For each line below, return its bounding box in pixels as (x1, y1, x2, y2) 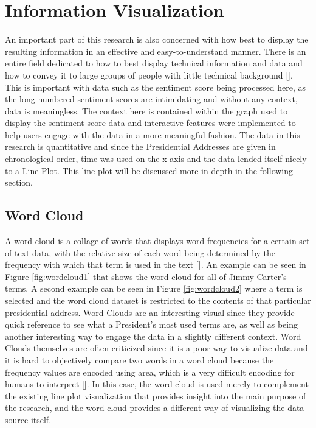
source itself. (5, 413, 52, 426)
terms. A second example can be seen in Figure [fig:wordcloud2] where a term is (5, 282, 303, 295)
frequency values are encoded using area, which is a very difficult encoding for (5, 365, 295, 378)
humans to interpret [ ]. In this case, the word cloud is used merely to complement (5, 377, 309, 390)
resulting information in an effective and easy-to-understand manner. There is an (5, 44, 306, 57)
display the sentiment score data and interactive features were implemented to (5, 116, 296, 129)
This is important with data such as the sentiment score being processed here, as (5, 80, 306, 93)
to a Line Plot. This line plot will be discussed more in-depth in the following (5, 164, 294, 177)
